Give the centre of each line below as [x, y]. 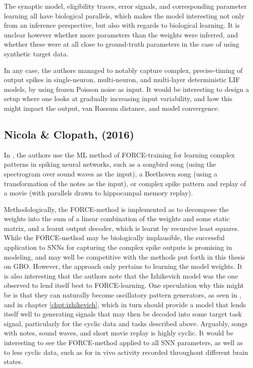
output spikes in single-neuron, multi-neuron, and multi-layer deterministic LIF [122, 79]
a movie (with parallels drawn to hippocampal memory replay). [99, 193]
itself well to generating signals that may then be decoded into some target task [123, 314]
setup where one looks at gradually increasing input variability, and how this [118, 98]
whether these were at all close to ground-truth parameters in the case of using [122, 44]
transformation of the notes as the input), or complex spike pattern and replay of [125, 183]
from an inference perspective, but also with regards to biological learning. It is [122, 25]
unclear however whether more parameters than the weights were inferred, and [121, 34]
